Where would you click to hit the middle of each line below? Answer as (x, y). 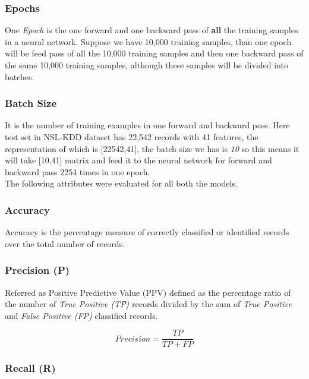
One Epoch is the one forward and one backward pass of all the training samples (152, 30)
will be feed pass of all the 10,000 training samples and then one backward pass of (154, 53)
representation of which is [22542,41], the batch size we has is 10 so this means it (152, 148)
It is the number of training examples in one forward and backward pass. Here (147, 125)
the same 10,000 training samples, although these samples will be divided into (146, 65)
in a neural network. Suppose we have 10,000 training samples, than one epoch (148, 41)
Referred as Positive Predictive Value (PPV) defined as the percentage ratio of (148, 292)
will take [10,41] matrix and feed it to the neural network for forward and (138, 160)
